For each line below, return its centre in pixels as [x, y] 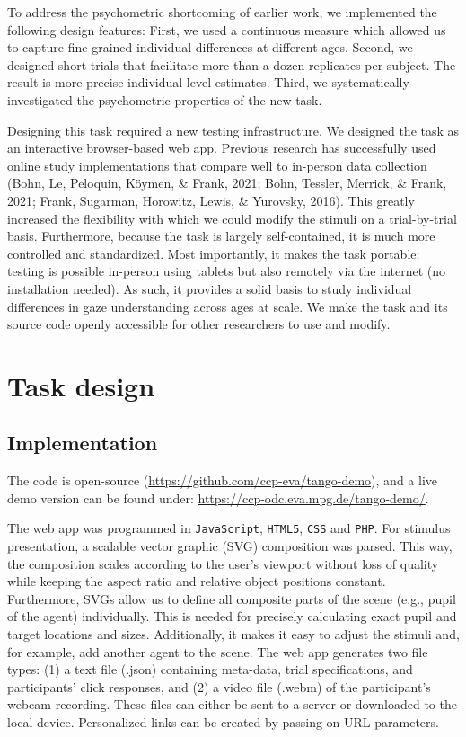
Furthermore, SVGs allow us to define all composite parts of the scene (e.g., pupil [232, 598]
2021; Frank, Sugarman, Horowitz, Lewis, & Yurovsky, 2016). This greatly [211, 200]
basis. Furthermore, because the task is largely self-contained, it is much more [221, 236]
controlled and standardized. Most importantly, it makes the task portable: [214, 253]
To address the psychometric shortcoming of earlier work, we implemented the [222, 12]
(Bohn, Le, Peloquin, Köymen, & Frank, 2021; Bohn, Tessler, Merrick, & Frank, [227, 183]
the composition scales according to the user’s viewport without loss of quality [223, 563]
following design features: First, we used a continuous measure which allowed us [227, 29]
